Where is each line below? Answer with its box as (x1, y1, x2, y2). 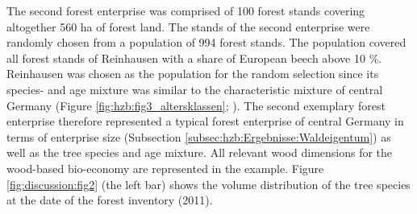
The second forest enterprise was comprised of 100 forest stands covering (6, 2, 365, 19)
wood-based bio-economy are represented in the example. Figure (6, 159, 324, 176)
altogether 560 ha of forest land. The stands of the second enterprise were (6, 18, 370, 35)
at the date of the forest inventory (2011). (6, 191, 213, 208)
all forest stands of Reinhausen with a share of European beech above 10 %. (6, 49, 382, 66)
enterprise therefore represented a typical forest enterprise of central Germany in (6, 113, 404, 130)
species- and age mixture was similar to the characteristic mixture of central (6, 80, 383, 97)
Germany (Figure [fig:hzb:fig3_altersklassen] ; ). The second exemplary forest (6, 97, 386, 113)
